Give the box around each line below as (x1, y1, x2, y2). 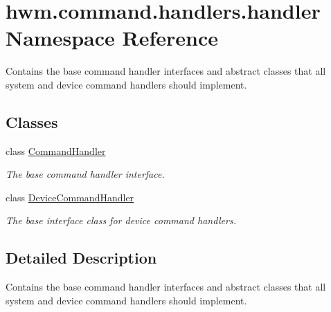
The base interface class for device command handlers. (6, 213, 236, 228)
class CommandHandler (6, 143, 106, 158)
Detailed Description (6, 247, 157, 268)
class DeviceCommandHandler (6, 190, 134, 204)
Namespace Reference (6, 24, 218, 52)
